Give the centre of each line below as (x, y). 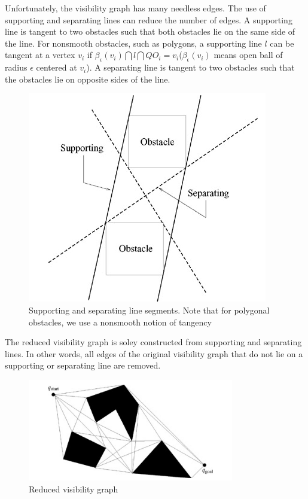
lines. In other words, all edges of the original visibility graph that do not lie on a (154, 353)
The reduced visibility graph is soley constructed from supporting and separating (153, 342)
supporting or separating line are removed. (83, 365)
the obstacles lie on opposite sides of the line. (88, 79)
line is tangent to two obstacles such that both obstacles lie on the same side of (150, 31)
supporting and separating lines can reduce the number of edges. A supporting (149, 19)
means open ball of (248, 55)
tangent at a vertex (40, 55)
